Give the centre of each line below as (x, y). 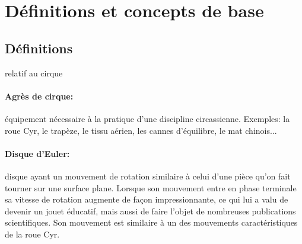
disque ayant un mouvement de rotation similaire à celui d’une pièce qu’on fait (148, 176)
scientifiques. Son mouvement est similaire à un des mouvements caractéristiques (151, 222)
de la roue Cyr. (32, 234)
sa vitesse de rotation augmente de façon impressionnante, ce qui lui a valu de (147, 199)
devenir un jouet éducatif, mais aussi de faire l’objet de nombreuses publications (150, 211)
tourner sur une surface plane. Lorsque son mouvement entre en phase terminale (151, 187)
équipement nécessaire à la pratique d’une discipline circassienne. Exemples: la (147, 118)
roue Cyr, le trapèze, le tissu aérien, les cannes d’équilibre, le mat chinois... (141, 130)
